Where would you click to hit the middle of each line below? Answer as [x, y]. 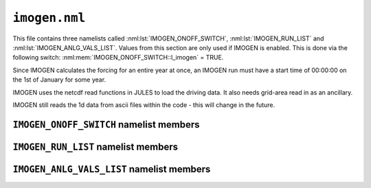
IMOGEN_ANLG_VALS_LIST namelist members [112, 169]
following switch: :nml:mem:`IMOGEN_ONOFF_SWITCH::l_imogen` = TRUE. [118, 58]
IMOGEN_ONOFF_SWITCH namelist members [106, 125]
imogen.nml [49, 18]
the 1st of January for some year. [59, 80]
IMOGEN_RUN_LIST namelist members [95, 146]
